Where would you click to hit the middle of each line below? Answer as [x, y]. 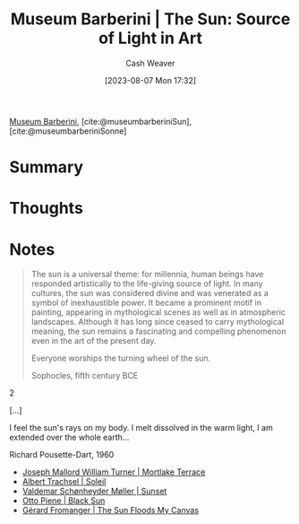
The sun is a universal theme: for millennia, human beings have [147, 275]
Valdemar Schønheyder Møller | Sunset [94, 491]
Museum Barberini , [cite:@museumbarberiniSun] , [101, 121]
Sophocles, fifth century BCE [85, 376]
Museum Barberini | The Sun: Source [150, 19]
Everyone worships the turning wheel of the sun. [121, 358]
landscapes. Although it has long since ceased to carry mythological [158, 322]
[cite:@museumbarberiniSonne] [68, 131]
